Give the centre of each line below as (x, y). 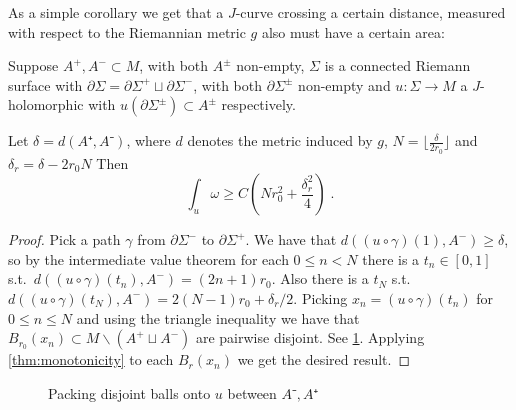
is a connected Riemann (397, 65)
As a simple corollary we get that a (116, 12)
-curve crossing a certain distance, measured (370, 12)
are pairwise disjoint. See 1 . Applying (310, 337)
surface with (45, 84)
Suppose (33, 65)
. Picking (320, 297)
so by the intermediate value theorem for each (148, 258)
